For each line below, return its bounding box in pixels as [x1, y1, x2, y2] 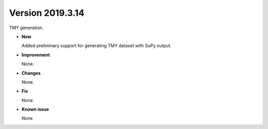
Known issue [21, 106, 49, 112]
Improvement [21, 52, 50, 58]
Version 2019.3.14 [9, 7, 84, 18]
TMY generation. [9, 25, 44, 31]
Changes [21, 70, 41, 76]
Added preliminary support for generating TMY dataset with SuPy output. [21, 43, 172, 49]
